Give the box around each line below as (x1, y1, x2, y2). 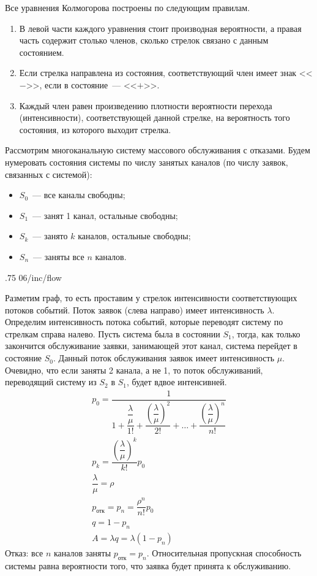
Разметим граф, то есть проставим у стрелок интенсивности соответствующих (5, 291, 297, 304)
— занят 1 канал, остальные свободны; (32, 209, 178, 221)
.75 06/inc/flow (5, 271, 62, 283)
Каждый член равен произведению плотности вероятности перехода (19, 99, 272, 112)
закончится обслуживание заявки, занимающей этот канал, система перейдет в (5, 339, 297, 352)
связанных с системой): (5, 167, 92, 180)
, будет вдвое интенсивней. (126, 375, 227, 388)
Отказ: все (5, 547, 43, 559)
